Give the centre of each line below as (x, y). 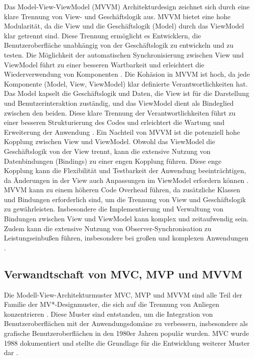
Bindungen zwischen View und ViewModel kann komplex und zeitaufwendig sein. (126, 219)
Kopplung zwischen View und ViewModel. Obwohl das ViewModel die (110, 141)
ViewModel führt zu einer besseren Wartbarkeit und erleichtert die (104, 64)
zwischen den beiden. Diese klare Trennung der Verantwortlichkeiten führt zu (120, 112)
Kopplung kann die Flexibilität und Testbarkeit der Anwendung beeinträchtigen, (125, 170)
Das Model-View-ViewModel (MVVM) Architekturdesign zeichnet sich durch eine (127, 6)
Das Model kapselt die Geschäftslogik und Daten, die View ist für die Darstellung (127, 93)
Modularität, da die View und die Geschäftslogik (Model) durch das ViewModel (124, 26)
